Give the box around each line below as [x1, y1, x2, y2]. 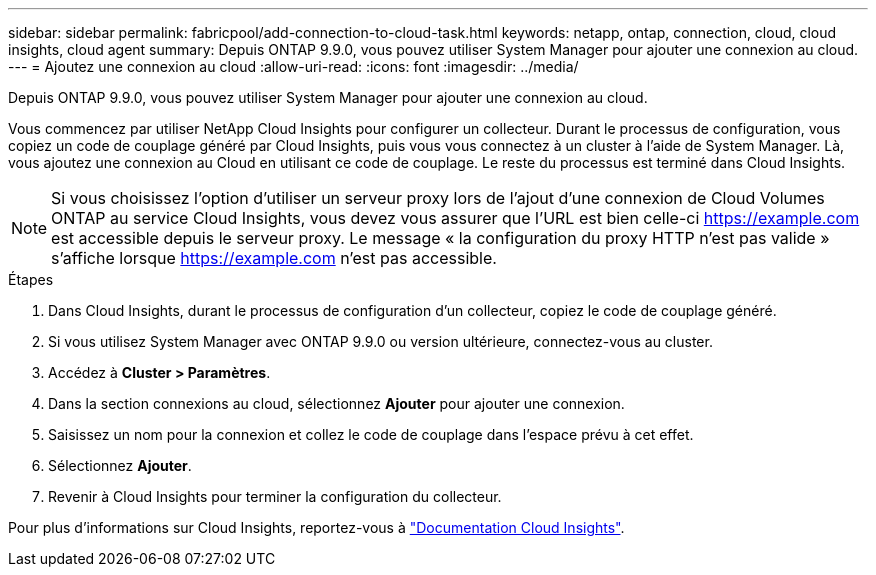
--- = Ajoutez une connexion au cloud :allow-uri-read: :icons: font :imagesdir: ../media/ [8, 58, 579, 75]
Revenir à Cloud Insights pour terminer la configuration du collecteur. [48, 488, 502, 505]
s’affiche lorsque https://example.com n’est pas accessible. [51, 248, 497, 268]
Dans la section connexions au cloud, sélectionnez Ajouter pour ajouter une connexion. [48, 395, 625, 412]
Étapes [8, 271, 54, 288]
